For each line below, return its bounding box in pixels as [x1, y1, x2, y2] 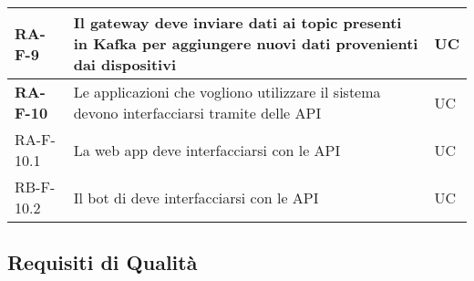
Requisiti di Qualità [7, 248, 198, 276]
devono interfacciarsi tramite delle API [73, 102, 322, 123]
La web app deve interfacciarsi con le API [73, 139, 341, 161]
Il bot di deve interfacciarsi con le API [73, 186, 319, 208]
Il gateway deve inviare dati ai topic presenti [73, 12, 402, 33]
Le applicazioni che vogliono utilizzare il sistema [73, 81, 381, 102]
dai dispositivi [73, 54, 177, 75]
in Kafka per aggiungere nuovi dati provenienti [73, 33, 418, 54]
